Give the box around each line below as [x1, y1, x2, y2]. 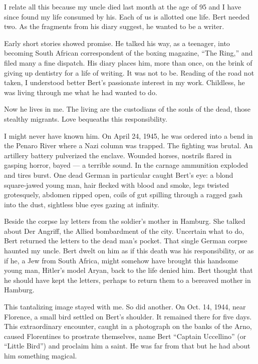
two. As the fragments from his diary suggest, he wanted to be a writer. [4, 21, 224, 32]
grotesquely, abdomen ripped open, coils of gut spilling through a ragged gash [4, 189, 243, 200]
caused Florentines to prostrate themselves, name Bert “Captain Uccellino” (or [4, 330, 246, 341]
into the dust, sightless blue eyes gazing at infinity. [4, 199, 159, 209]
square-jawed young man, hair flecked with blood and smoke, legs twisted [4, 179, 229, 190]
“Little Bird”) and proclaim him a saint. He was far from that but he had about [4, 340, 250, 351]
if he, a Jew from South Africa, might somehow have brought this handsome [4, 255, 238, 265]
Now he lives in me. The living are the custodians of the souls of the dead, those [4, 104, 251, 114]
